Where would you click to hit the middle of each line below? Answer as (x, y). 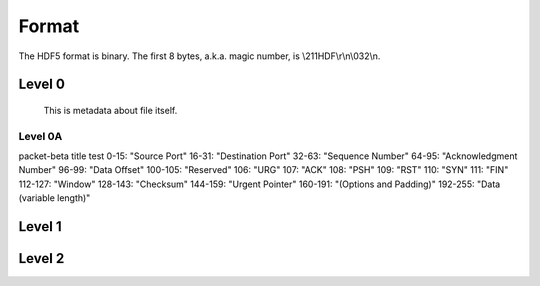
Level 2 (41, 258)
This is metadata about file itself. (110, 110)
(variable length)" (54, 198)
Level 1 (40, 226)
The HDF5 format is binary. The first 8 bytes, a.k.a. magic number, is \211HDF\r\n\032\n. (199, 56)
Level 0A (40, 136)
